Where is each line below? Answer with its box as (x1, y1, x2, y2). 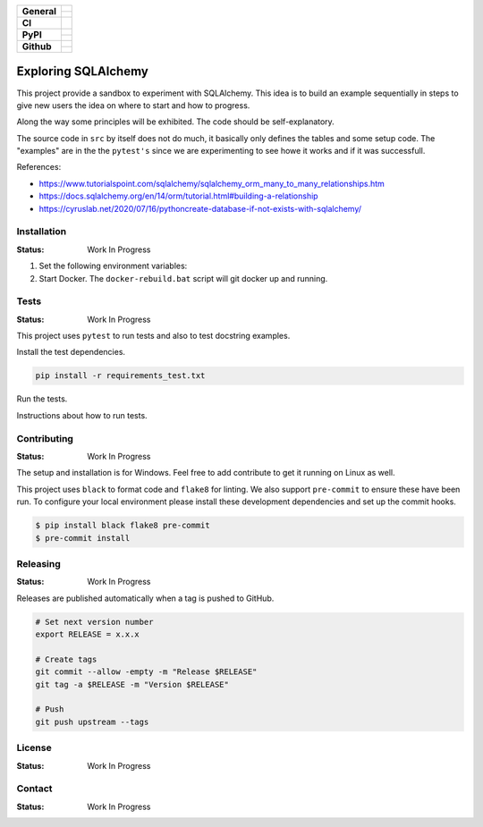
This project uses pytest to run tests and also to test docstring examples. (16, 331, 291, 342)
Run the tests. (16, 393, 68, 404)
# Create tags (35, 654, 97, 664)
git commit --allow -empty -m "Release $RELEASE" (35, 667, 258, 677)
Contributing (16, 432, 73, 444)
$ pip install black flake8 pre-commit (35, 520, 210, 531)
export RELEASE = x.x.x (35, 629, 140, 639)
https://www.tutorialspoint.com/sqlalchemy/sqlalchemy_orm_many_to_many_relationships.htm (38, 178, 385, 189)
